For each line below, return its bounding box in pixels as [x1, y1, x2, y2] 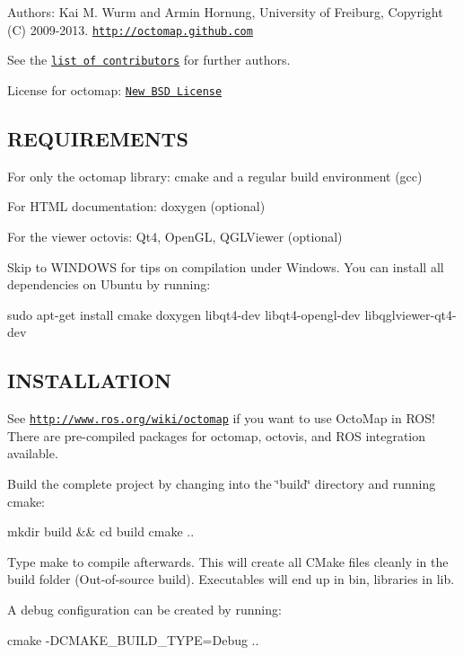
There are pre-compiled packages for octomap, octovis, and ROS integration [7, 426, 426, 445]
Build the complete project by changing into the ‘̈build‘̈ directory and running [7, 474, 436, 492]
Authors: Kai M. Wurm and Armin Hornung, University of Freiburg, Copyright [7, 3, 443, 21]
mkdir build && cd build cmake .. [7, 522, 195, 541]
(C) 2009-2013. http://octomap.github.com [7, 20, 253, 39]
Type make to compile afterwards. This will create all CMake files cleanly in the [7, 552, 449, 571]
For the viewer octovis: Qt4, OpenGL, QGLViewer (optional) [7, 226, 343, 245]
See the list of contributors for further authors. [7, 50, 291, 69]
